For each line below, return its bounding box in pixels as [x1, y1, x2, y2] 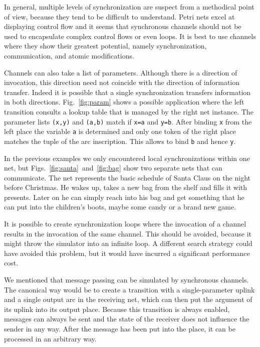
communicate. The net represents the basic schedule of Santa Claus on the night [4, 172, 250, 182]
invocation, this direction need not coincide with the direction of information [4, 77, 240, 87]
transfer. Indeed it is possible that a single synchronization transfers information [4, 86, 251, 97]
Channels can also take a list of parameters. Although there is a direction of [4, 67, 237, 77]
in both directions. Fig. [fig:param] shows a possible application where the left [4, 96, 244, 107]
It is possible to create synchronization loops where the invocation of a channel [4, 218, 246, 229]
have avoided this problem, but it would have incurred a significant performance [4, 247, 250, 258]
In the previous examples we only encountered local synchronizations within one [4, 152, 250, 163]
